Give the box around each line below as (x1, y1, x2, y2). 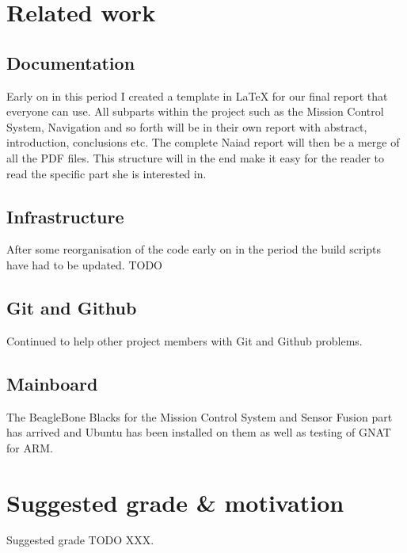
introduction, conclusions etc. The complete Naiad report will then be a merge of (6, 134, 400, 151)
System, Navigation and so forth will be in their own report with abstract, (6, 118, 367, 135)
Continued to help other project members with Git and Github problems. (6, 332, 363, 349)
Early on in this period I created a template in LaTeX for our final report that (6, 87, 388, 104)
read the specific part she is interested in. (6, 165, 207, 181)
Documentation (6, 50, 135, 74)
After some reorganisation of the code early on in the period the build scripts (6, 241, 382, 257)
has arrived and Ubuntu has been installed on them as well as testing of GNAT (6, 424, 391, 440)
